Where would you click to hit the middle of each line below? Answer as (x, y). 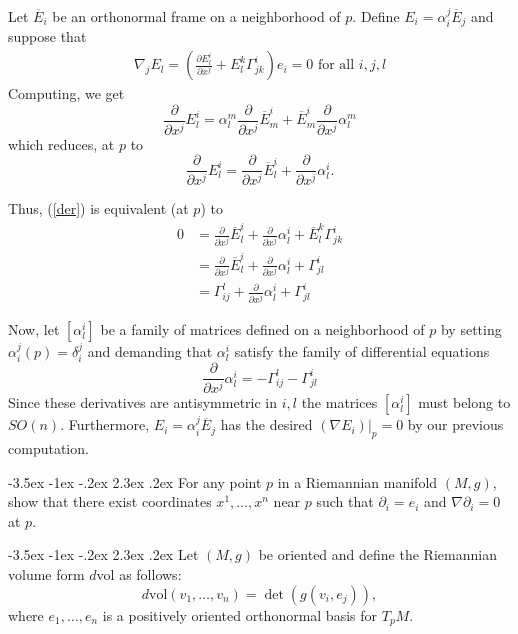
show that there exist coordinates (110, 501)
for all (336, 65)
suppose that (47, 36)
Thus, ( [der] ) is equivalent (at (98, 208)
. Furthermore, (105, 424)
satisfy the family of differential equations (362, 350)
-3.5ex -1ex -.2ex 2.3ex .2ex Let (103, 554)
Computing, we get (66, 93)
